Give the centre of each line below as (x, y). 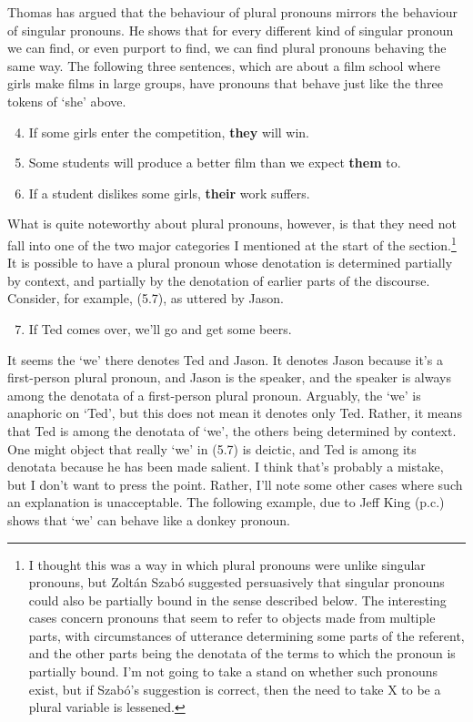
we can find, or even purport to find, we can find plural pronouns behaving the (227, 48)
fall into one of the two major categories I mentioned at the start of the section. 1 (232, 243)
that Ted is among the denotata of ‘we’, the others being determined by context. (232, 430)
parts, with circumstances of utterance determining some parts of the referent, (247, 635)
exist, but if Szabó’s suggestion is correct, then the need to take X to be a (235, 689)
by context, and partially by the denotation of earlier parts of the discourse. (219, 280)
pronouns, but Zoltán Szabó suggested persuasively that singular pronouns (236, 582)
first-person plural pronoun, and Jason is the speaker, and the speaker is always (229, 377)
